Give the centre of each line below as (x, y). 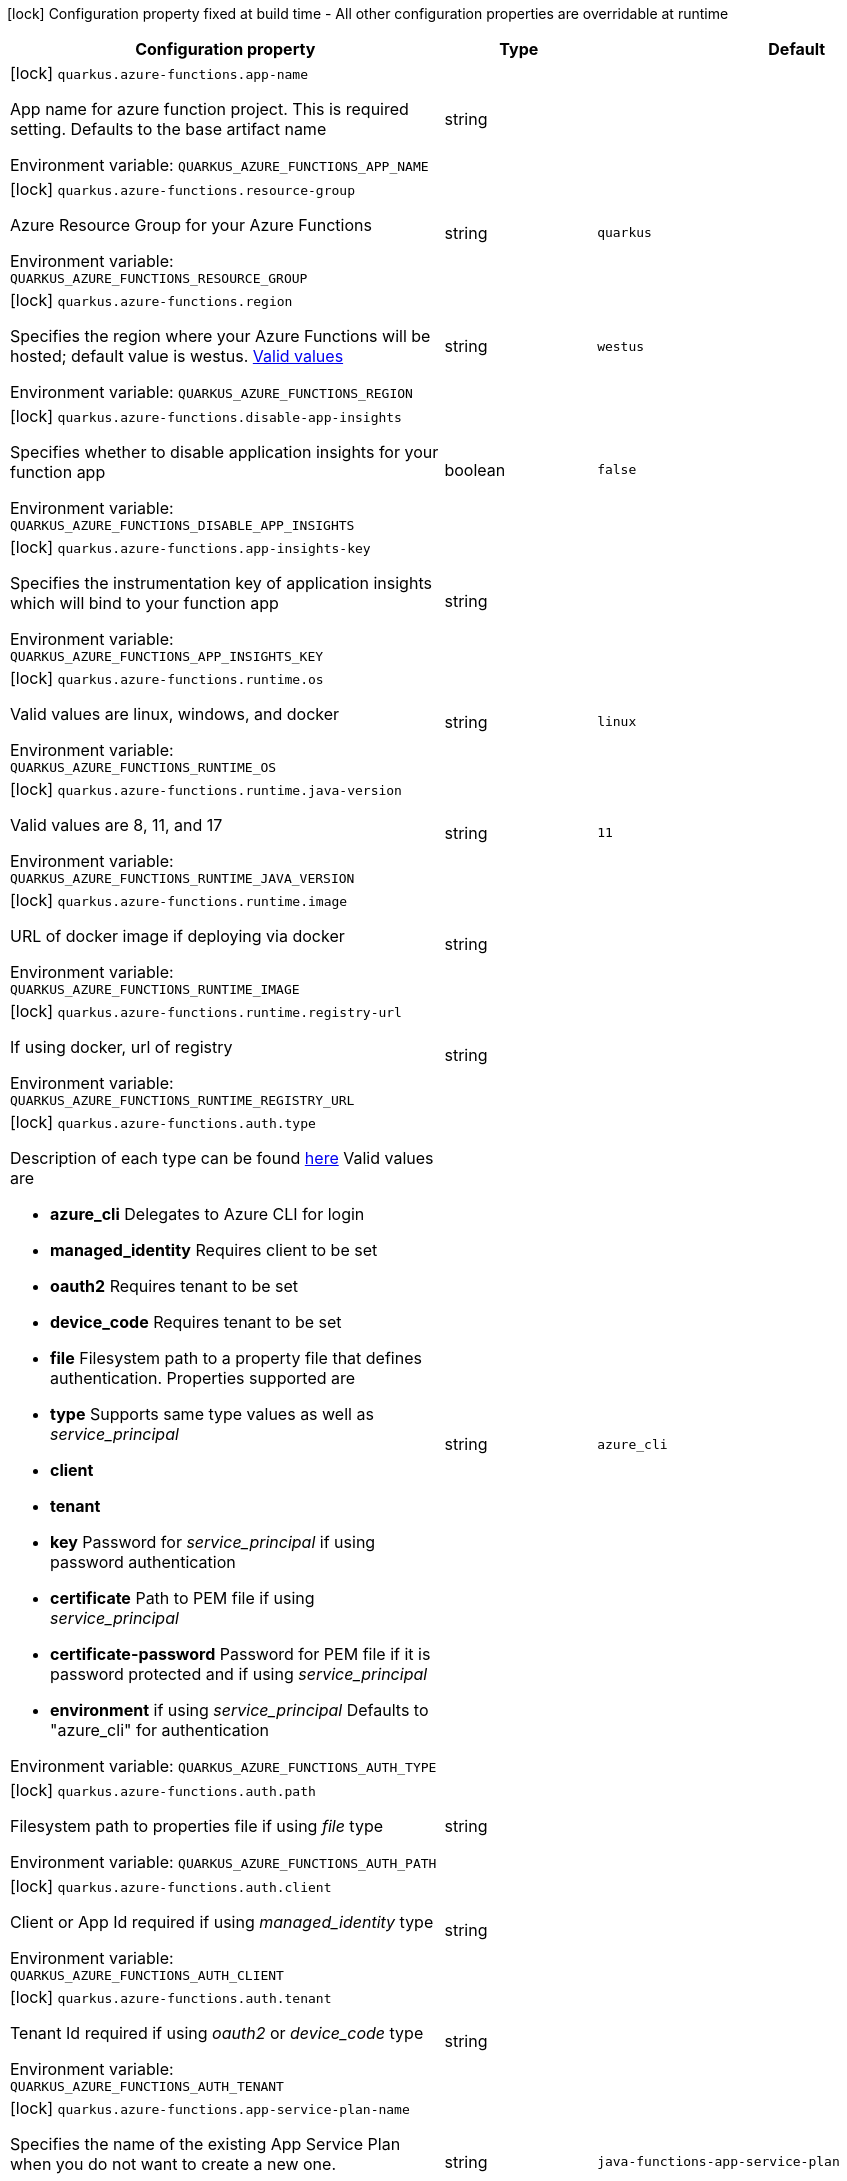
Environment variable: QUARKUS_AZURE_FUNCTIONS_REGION (211, 392)
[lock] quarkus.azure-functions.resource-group (182, 189)
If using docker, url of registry (121, 1047)
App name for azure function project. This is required (209, 109)
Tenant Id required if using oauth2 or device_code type (217, 2033)
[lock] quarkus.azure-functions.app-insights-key (190, 547)
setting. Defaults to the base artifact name (168, 129)
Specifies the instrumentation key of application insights (221, 583)
